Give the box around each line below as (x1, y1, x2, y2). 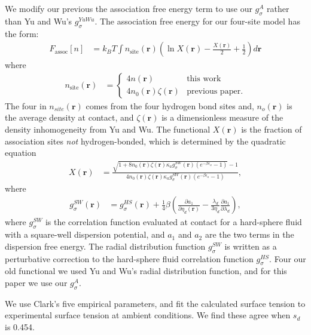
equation (5, 146, 36, 159)
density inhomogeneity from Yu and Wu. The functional (5, 123, 211, 136)
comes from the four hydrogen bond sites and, (86, 99, 254, 112)
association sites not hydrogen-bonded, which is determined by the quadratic (5, 134, 286, 147)
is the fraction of (241, 123, 302, 136)
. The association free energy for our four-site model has (94, 14, 300, 27)
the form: (5, 27, 39, 39)
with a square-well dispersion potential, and (5, 228, 165, 241)
